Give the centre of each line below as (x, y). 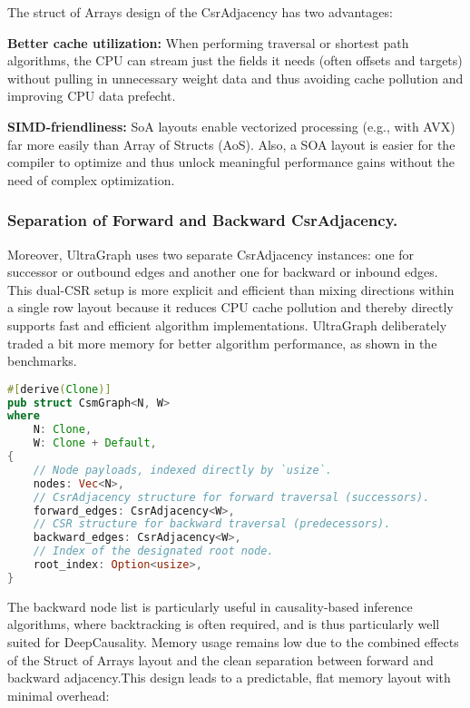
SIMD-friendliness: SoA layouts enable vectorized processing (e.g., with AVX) (231, 126)
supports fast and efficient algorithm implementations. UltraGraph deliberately (227, 324)
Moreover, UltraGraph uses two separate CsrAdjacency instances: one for (211, 254)
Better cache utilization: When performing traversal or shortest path (208, 42)
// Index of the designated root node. (153, 551)
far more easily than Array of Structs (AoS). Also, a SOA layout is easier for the (231, 144)
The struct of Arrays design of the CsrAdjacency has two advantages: (200, 12)
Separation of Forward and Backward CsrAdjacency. (203, 220)
